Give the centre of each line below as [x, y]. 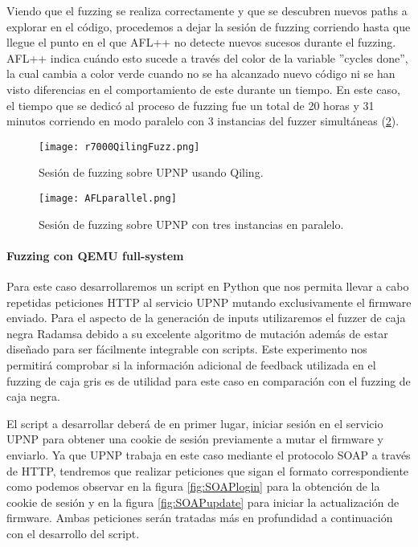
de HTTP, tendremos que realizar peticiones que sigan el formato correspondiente [208, 470]
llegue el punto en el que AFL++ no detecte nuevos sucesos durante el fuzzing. [201, 42]
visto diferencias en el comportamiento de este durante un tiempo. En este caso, [203, 89]
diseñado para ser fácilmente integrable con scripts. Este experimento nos [187, 349]
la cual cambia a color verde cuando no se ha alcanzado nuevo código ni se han [201, 73]
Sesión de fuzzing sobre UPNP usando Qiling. [151, 172]
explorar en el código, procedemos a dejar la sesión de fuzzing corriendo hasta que [209, 26]
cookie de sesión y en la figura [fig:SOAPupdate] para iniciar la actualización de [203, 502]
